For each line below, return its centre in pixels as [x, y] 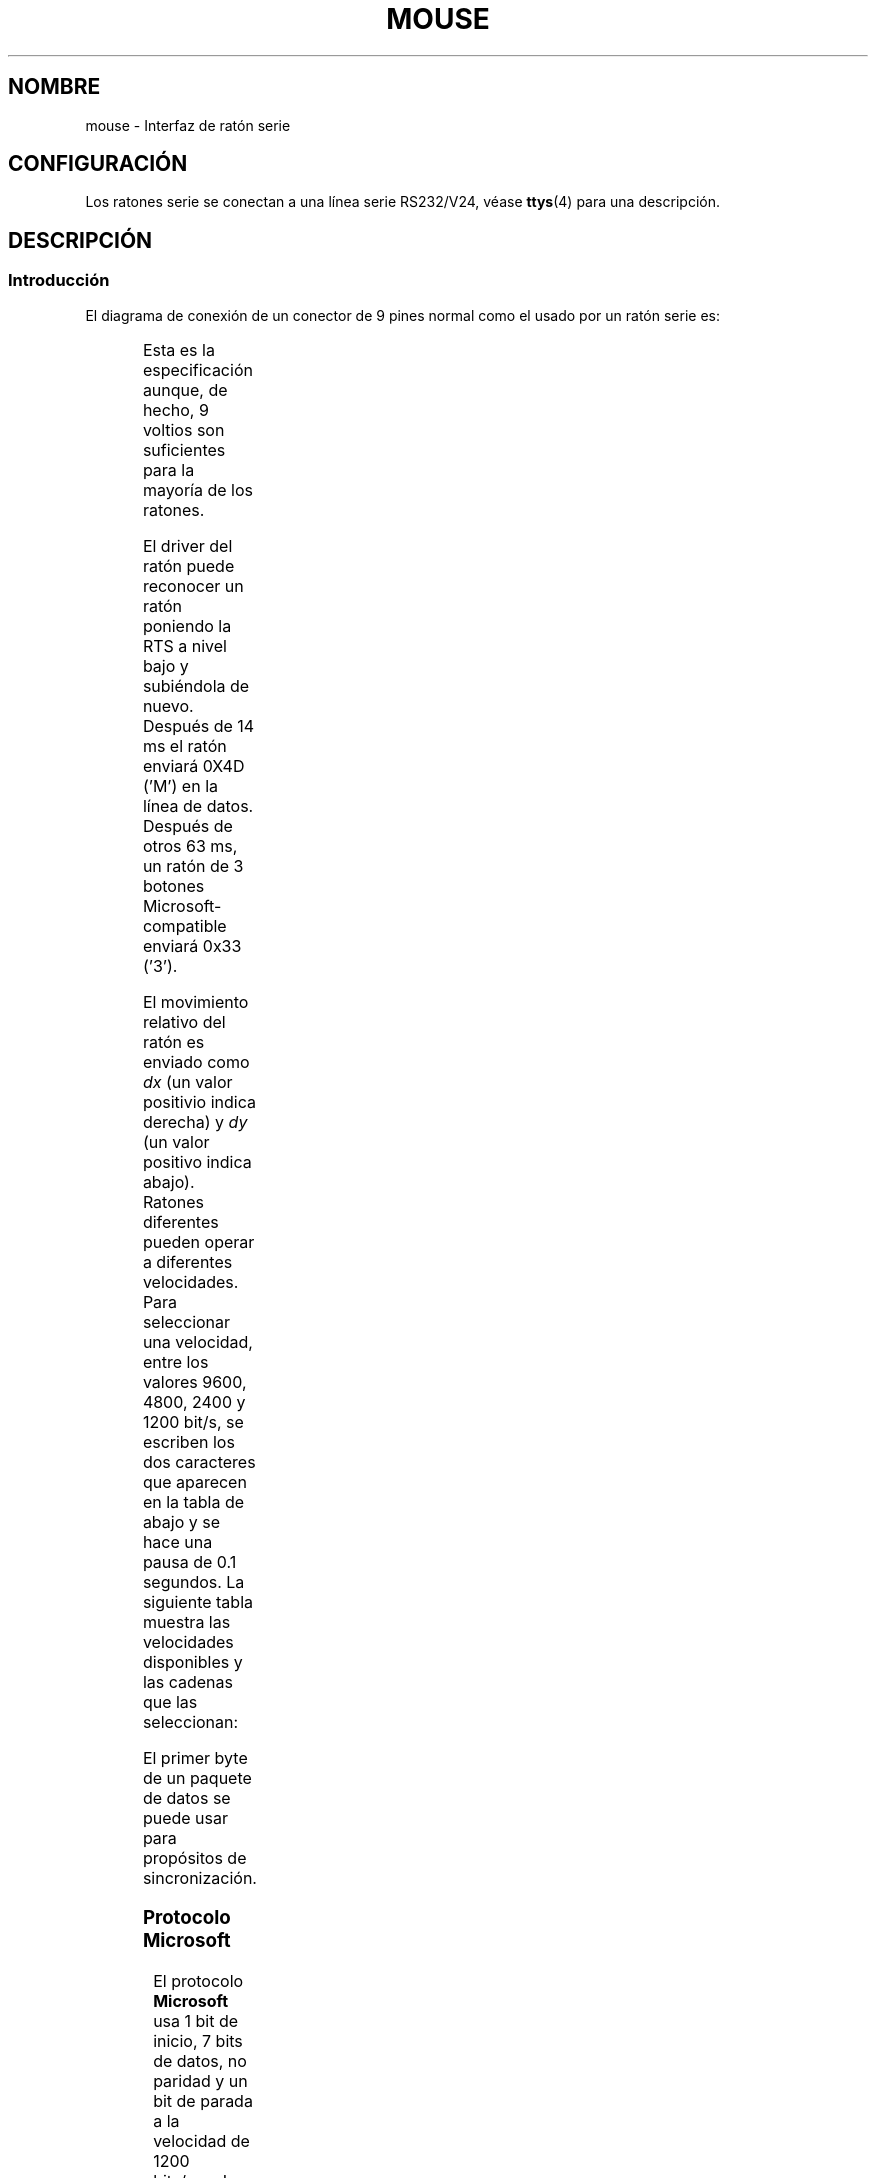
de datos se [186, 1797]
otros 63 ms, [190, 845]
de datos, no [200, 2061]
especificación [197, 369]
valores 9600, [194, 1381]
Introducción [59, 280]
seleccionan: [190, 1721]
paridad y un [200, 2081]
